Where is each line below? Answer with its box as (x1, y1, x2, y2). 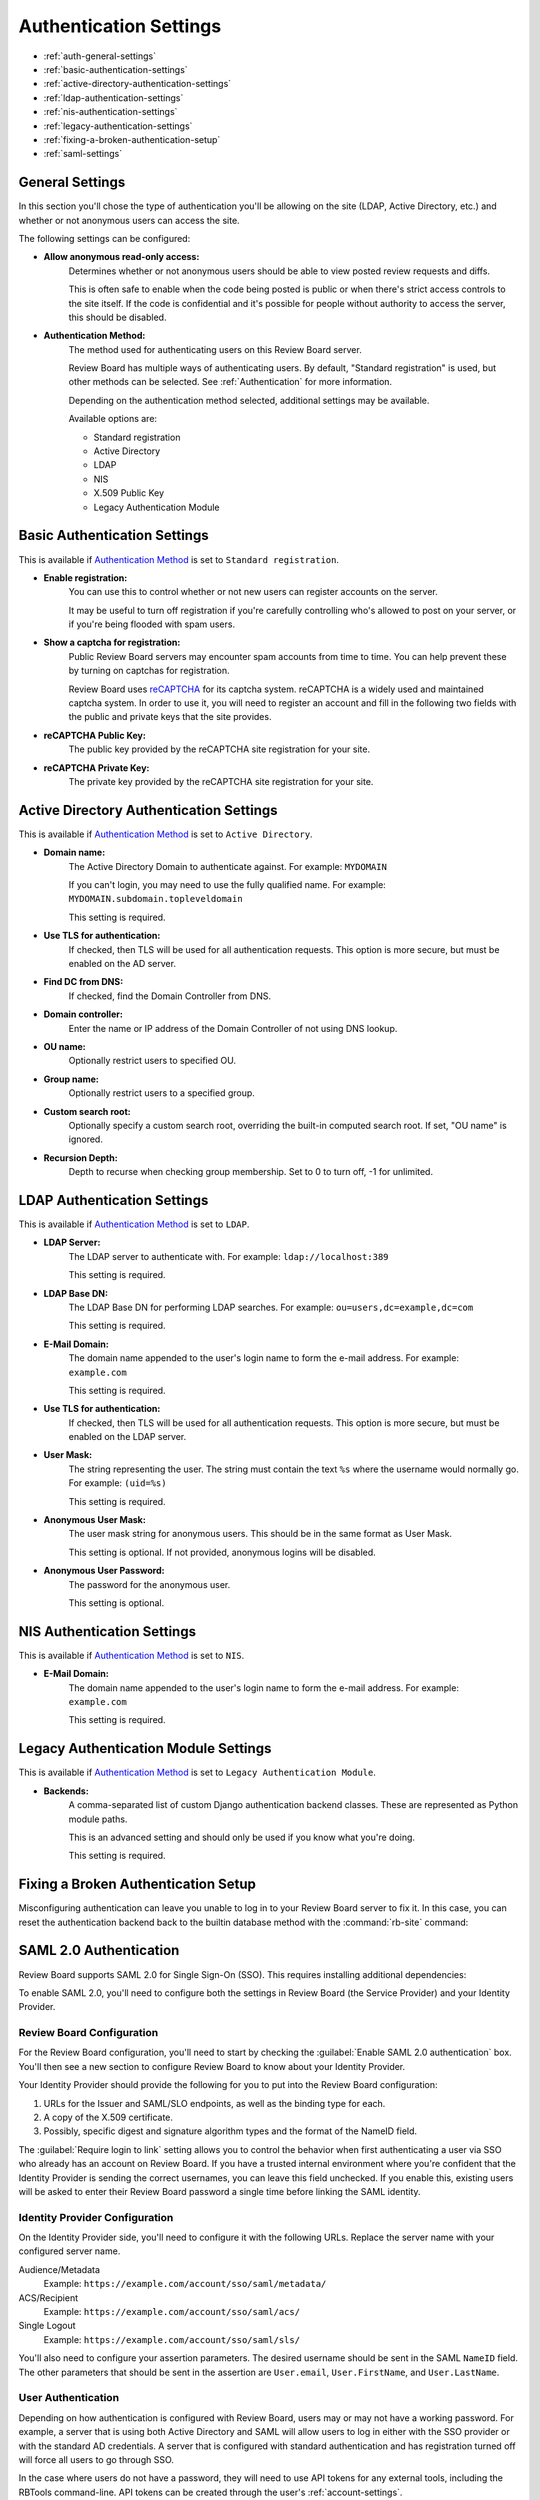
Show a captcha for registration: (43, 636, 181, 649)
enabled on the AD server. (68, 958, 177, 970)
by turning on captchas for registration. (68, 665, 230, 677)
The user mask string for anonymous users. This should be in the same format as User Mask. (68, 1528, 453, 1540)
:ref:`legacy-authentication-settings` (43, 120, 193, 132)
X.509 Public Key (93, 487, 165, 499)
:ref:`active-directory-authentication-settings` (43, 78, 232, 90)
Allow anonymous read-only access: (43, 251, 200, 263)
